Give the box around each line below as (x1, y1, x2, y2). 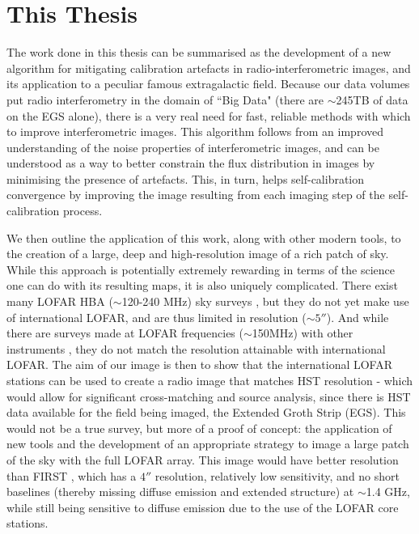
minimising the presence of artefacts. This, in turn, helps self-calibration (6, 170, 365, 187)
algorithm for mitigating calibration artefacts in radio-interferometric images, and (6, 59, 411, 76)
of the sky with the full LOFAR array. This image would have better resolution (6, 451, 399, 468)
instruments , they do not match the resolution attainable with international (6, 340, 386, 357)
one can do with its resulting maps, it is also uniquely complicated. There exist (6, 277, 398, 294)
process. (63, 202, 103, 219)
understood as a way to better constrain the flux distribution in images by (6, 155, 375, 172)
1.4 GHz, (366, 483, 410, 500)
